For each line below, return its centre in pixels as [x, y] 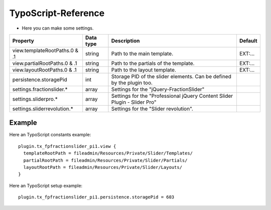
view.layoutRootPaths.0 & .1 [44, 70]
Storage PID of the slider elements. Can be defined [171, 76]
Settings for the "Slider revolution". [152, 109]
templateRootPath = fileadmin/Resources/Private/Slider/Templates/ [108, 153]
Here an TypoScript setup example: [46, 185]
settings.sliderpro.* [35, 99]
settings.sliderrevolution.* [43, 109]
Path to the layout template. [144, 70]
